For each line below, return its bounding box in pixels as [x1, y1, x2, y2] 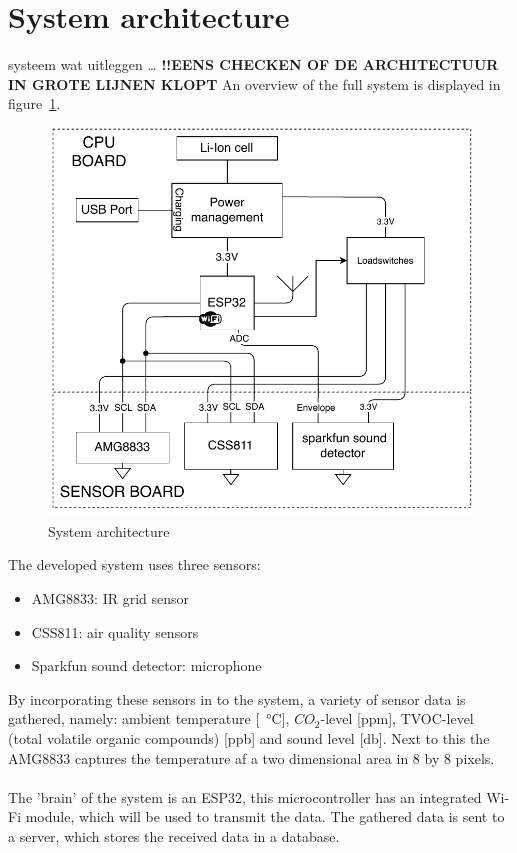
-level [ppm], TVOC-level [320, 708, 474, 729]
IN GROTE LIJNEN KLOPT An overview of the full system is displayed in [8, 73, 501, 94]
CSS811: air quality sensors [31, 621, 199, 642]
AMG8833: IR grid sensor [31, 588, 190, 609]
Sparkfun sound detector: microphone [31, 655, 262, 676]
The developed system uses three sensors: [8, 554, 261, 575]
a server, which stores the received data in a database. [8, 826, 340, 847]
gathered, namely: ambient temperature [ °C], [8, 708, 290, 729]
